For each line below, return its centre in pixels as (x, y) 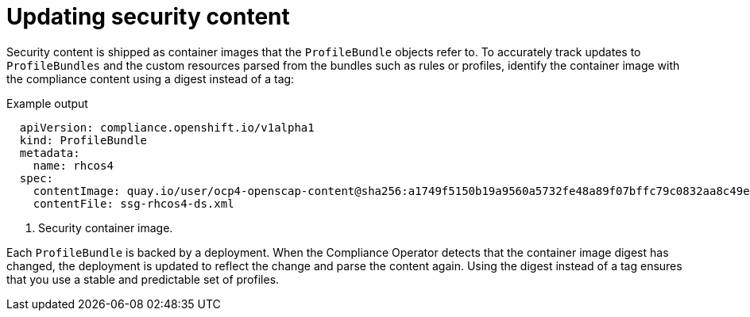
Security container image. (106, 227)
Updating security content (148, 17)
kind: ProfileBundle (83, 140)
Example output (47, 103)
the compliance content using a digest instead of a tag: (151, 78)
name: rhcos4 (73, 165)
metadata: (50, 153)
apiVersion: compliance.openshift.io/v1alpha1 (167, 127)
